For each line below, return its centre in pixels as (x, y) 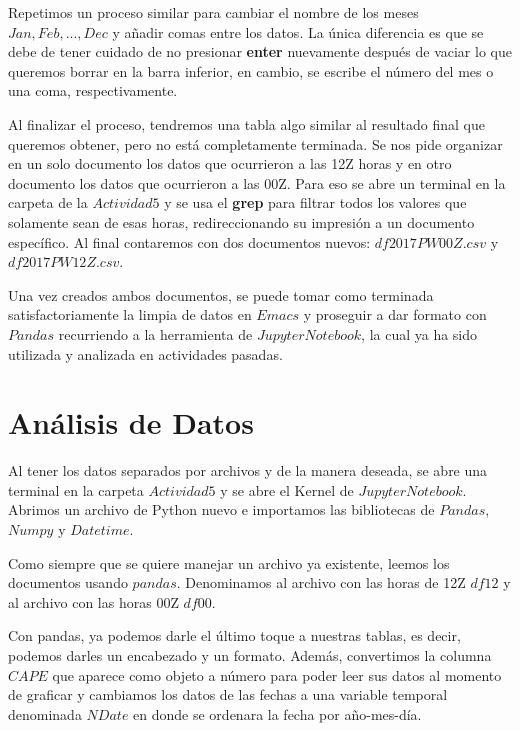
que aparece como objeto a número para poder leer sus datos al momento (277, 674)
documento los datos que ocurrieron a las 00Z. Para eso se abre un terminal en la (257, 182)
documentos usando (68, 582)
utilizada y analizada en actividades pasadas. (145, 353)
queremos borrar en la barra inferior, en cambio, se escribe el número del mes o (251, 70)
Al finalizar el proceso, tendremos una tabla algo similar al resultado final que (246, 123)
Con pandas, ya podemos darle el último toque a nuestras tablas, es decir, (234, 635)
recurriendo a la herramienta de (155, 333)
